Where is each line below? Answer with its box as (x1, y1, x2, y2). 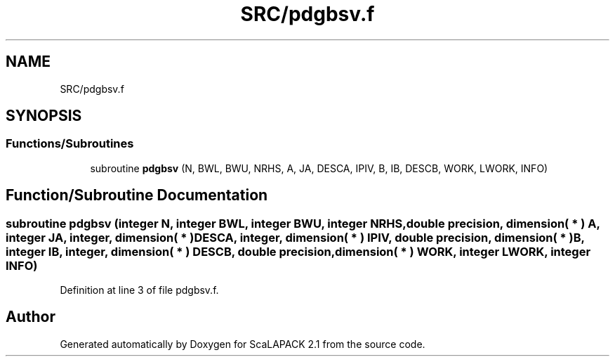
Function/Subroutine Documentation (6, 186, 268, 205)
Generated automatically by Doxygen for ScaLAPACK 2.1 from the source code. (60, 337, 425, 350)
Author (6, 308, 55, 326)
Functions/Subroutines (6, 136, 134, 151)
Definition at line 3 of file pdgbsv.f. (60, 284, 219, 297)
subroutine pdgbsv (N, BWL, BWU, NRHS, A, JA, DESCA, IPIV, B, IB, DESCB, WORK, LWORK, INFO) (90, 162, 548, 174)
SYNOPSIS (6, 107, 82, 125)
